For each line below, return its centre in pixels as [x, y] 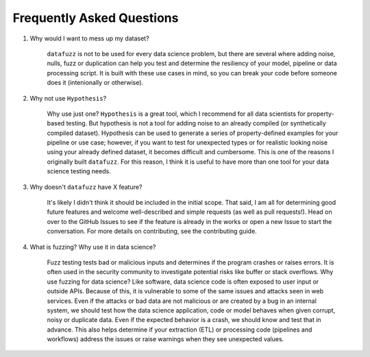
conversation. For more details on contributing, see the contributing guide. [152, 231]
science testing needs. [79, 171]
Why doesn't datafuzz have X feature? [86, 187]
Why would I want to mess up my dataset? [90, 38]
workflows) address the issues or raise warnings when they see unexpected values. [165, 339]
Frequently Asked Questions [96, 18]
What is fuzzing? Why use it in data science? [93, 247]
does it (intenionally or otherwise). [95, 83]
